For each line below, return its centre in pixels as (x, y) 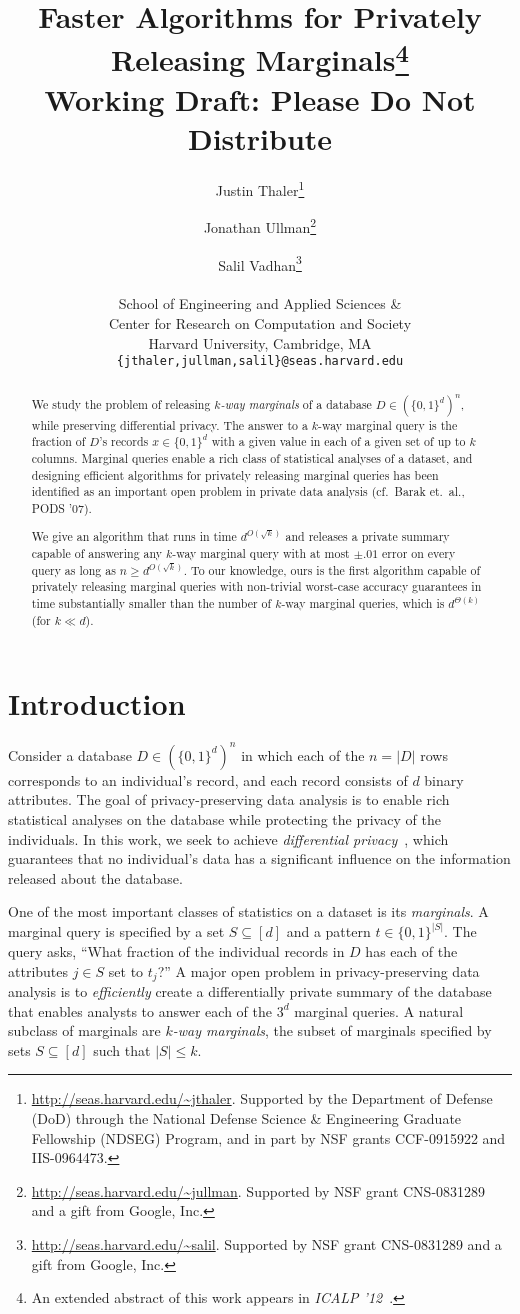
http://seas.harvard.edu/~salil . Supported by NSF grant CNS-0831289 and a (266, 1244)
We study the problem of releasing (121, 403)
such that (122, 1049)
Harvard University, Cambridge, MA (260, 342)
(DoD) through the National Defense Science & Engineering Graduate (246, 1118)
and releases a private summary (367, 536)
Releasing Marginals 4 (260, 57)
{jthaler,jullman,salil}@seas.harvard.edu (260, 361)
